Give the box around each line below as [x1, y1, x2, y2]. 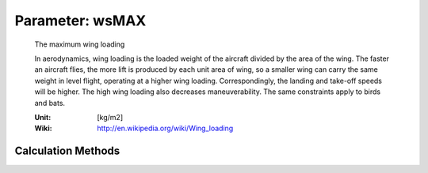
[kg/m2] [97, 112, 124, 122]
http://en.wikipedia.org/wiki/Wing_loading [97, 123, 234, 134]
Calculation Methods [14, 145, 120, 158]
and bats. [34, 98, 66, 107]
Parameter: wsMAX [14, 12, 147, 29]
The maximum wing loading [34, 39, 125, 49]
